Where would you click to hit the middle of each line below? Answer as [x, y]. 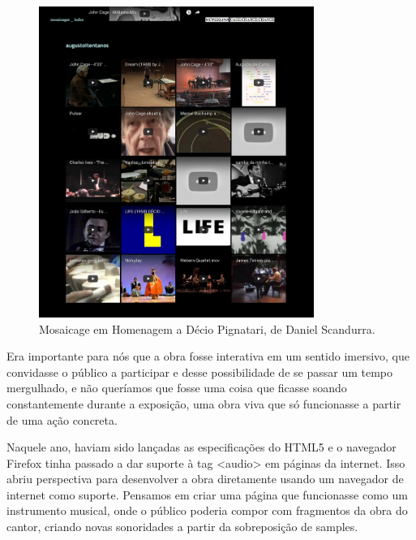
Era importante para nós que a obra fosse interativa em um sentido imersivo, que [208, 356]
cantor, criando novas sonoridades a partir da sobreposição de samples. [182, 527]
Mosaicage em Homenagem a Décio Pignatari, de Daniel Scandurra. [207, 328]
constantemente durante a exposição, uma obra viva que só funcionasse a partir [204, 403]
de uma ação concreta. [62, 419]
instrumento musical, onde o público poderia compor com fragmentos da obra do [207, 510]
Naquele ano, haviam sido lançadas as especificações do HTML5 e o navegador [202, 447]
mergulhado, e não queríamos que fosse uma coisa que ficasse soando [177, 388]
